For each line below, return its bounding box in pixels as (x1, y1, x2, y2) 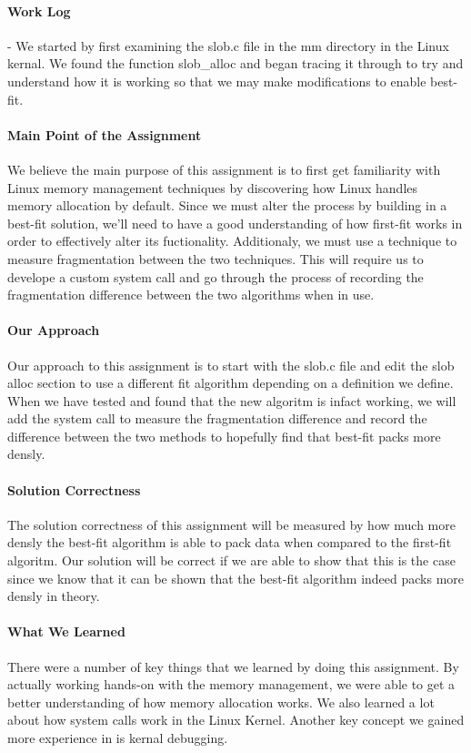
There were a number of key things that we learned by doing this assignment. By (7, 656, 459, 676)
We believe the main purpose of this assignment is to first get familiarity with (7, 159, 441, 178)
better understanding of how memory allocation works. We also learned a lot (7, 692, 435, 711)
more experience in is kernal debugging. (7, 728, 228, 748)
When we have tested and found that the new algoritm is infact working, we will (7, 391, 456, 410)
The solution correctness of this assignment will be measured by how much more (7, 514, 456, 534)
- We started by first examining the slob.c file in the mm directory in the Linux (7, 36, 449, 55)
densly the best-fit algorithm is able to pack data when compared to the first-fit (7, 533, 452, 552)
